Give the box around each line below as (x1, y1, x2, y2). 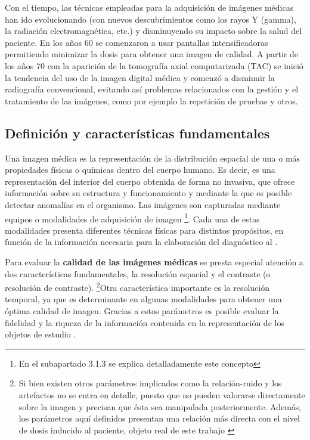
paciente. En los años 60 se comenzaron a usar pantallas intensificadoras (5, 36, 268, 48)
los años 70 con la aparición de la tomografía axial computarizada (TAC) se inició (5, 59, 303, 72)
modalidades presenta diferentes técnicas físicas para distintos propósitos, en (5, 224, 284, 236)
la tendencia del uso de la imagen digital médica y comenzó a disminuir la (5, 71, 275, 83)
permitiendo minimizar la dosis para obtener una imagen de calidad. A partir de (5, 48, 298, 60)
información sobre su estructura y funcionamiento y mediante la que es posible (5, 187, 292, 199)
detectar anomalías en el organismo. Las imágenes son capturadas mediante (5, 198, 281, 210)
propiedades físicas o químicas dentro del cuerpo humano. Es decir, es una (5, 163, 275, 176)
